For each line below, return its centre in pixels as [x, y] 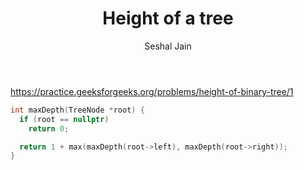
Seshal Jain [168, 46]
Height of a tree [168, 18]
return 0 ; [49, 128]
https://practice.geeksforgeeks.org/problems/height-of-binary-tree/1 [152, 91]
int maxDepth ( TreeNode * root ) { [77, 110]
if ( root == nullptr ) [64, 119]
